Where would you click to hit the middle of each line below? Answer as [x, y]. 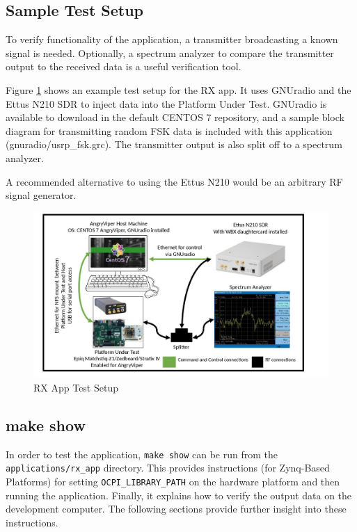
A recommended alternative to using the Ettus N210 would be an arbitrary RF [174, 181]
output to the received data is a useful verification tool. [124, 66]
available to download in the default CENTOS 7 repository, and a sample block [175, 117]
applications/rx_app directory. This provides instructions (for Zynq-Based [168, 468]
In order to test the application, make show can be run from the [142, 454]
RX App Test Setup [76, 387]
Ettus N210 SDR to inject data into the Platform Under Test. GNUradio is [166, 103]
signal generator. [41, 195]
